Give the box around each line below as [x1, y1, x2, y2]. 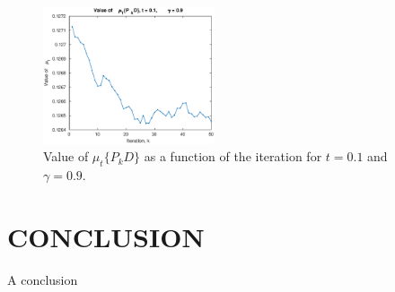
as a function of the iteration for [144, 147, 322, 166]
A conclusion [7, 270, 78, 288]
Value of [43, 147, 89, 166]
